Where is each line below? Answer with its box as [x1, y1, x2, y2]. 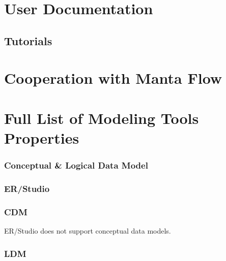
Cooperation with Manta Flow [4, 68, 222, 88]
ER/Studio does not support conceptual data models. [4, 225, 171, 236]
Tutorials [4, 32, 52, 48]
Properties [4, 127, 79, 148]
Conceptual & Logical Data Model [4, 159, 148, 172]
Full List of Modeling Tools [4, 107, 199, 128]
